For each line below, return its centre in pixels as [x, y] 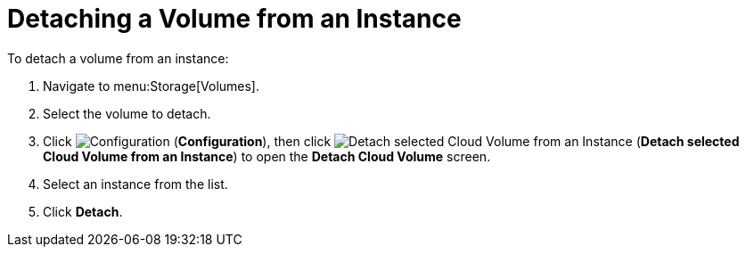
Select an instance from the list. [135, 184]
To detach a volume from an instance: [118, 58]
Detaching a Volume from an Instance [234, 19]
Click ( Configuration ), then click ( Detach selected [391, 141]
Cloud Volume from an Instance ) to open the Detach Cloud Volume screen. [267, 156]
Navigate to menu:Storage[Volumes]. [152, 86]
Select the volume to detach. [127, 113]
